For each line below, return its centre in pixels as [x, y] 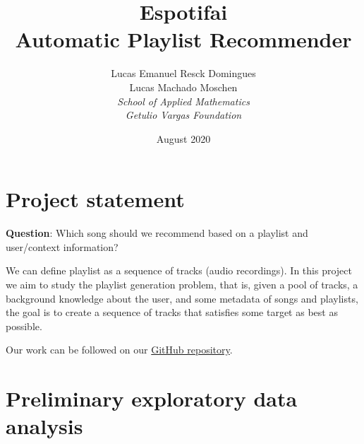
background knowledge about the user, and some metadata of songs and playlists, [182, 298]
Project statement [95, 199]
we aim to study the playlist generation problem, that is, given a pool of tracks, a [182, 284]
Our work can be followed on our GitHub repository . [119, 350]
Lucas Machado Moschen [183, 87]
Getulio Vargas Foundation [183, 115]
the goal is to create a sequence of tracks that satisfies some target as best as [172, 312]
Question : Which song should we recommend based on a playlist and [157, 233]
